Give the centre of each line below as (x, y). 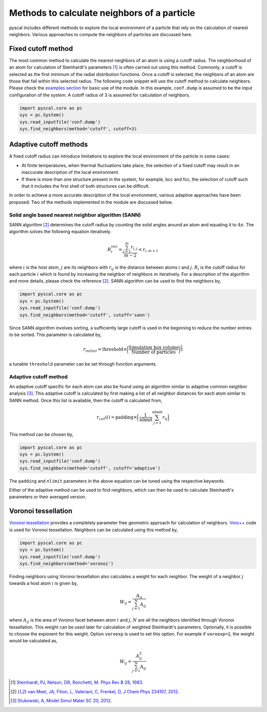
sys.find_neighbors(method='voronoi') (67, 564)
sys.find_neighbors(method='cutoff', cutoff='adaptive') (90, 468)
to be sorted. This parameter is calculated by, (55, 335)
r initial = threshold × (105, 350)
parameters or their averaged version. (48, 497)
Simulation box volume (154, 347)
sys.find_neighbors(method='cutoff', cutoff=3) (78, 129)
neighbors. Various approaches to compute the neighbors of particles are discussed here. (101, 34)
